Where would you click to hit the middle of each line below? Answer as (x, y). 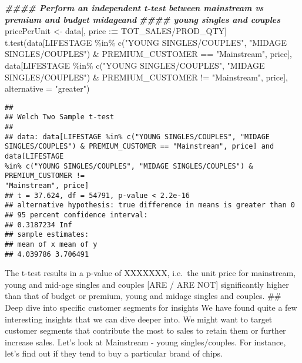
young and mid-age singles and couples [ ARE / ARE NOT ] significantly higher (147, 284)
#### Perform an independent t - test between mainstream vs (134, 8)
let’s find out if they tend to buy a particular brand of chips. (114, 353)
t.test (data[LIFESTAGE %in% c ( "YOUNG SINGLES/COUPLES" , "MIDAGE (146, 42)
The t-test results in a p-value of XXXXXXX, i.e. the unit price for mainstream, (150, 273)
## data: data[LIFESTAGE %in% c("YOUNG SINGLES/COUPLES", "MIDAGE (137, 137)
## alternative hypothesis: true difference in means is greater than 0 (150, 205)
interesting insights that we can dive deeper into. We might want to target (139, 319)
